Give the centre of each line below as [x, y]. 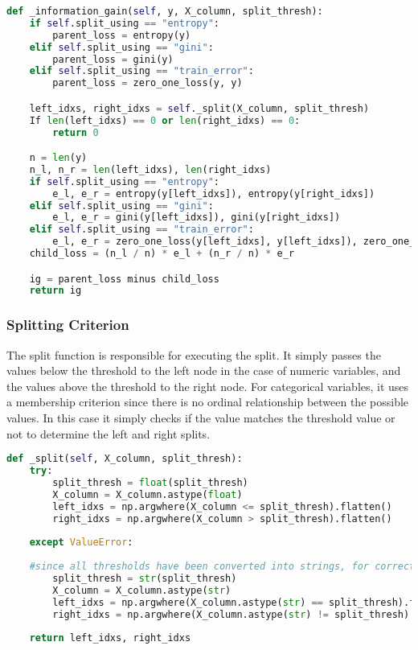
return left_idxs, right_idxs [110, 638]
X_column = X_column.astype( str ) [142, 590]
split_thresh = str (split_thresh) [145, 578]
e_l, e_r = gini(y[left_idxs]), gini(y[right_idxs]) [197, 218]
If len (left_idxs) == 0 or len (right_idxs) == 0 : [165, 120]
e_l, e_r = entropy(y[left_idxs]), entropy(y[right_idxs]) [214, 193]
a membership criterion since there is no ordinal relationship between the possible [208, 402]
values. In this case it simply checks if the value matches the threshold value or [201, 417]
